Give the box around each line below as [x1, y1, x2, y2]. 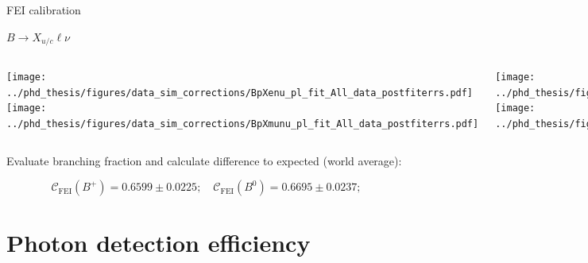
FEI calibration [6, 2, 81, 17]
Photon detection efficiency [6, 226, 311, 259]
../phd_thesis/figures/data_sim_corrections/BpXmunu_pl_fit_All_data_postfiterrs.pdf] [6, 118, 479, 130]
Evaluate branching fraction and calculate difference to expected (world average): [6, 152, 402, 168]
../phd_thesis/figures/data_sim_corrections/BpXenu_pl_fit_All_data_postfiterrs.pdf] [6, 87, 474, 99]
